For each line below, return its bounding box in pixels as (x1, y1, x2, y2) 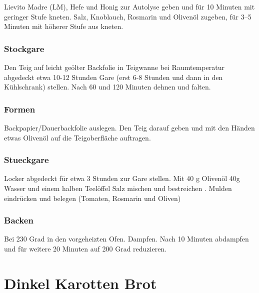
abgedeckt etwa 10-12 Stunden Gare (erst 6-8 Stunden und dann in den (4, 71, 223, 82)
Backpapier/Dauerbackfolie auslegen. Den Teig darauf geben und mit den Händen (4, 122, 255, 132)
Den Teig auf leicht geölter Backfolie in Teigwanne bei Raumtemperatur (4, 62, 224, 72)
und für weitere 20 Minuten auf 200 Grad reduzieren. (4, 243, 167, 253)
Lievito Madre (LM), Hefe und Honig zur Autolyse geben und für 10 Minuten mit (4, 1, 255, 11)
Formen (4, 102, 35, 115)
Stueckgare (4, 153, 49, 166)
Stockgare (4, 42, 44, 54)
